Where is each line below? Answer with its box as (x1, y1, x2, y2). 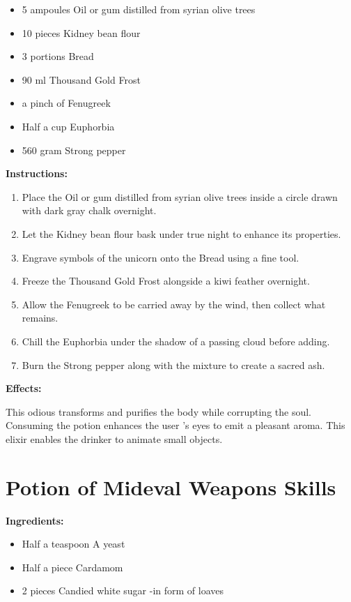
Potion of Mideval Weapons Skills (6, 472, 336, 501)
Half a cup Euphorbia (22, 119, 115, 133)
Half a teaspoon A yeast (22, 536, 125, 551)
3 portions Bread (22, 49, 94, 63)
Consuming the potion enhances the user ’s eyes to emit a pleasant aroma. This (6, 418, 345, 432)
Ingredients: (6, 513, 64, 527)
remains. (22, 310, 58, 325)
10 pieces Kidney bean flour (22, 25, 141, 40)
